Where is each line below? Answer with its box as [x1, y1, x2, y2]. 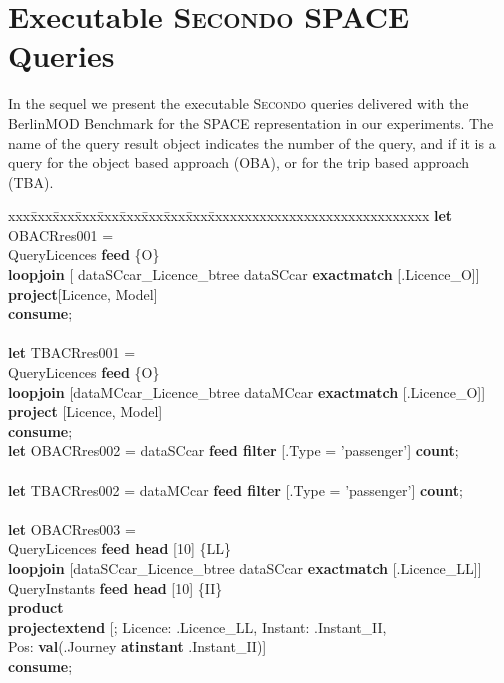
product [8, 597, 64, 618]
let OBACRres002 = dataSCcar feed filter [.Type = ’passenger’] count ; [8, 440, 459, 461]
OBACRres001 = [8, 224, 114, 245]
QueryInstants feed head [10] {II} [8, 577, 223, 598]
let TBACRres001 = [8, 342, 136, 363]
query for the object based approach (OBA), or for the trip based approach [8, 152, 470, 173]
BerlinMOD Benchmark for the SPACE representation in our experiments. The [8, 112, 494, 133]
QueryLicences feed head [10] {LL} [8, 538, 231, 559]
